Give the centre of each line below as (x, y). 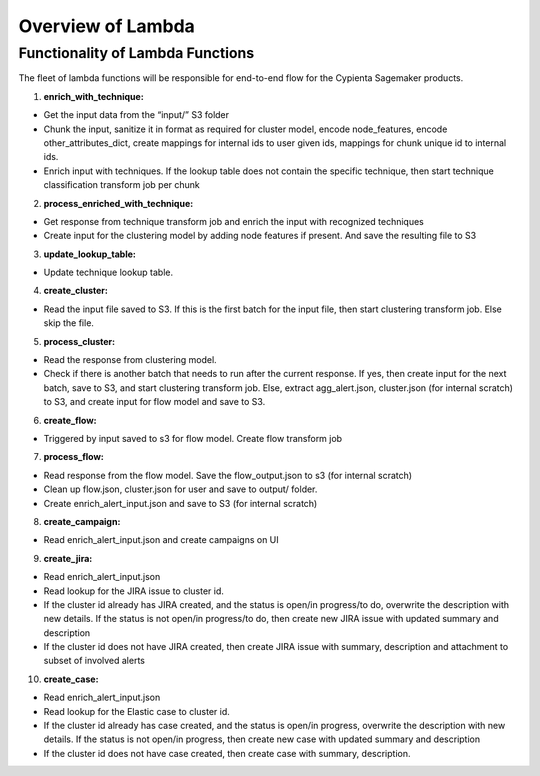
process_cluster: (79, 341)
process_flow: (74, 457)
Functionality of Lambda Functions (136, 53)
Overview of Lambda (106, 26)
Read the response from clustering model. (130, 360)
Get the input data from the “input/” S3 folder (136, 115)
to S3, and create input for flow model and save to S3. (154, 402)
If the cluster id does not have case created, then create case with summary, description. (227, 753)
